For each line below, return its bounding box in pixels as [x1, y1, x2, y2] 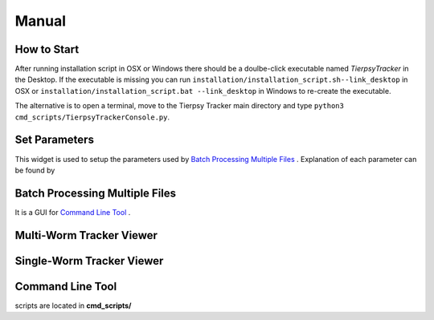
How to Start [14, 43, 80, 56]
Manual [14, 12, 67, 30]
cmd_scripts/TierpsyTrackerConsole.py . [14, 112, 170, 122]
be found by [14, 165, 55, 175]
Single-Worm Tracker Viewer [14, 253, 164, 268]
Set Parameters [14, 133, 94, 147]
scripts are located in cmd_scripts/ [14, 301, 132, 310]
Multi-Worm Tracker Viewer [14, 229, 158, 242]
